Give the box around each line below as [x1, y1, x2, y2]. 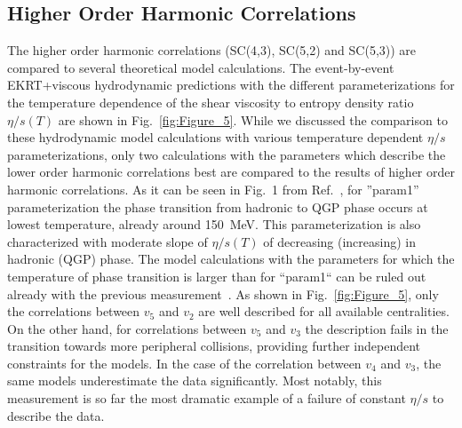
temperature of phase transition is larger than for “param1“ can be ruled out [7, 266, 426, 285]
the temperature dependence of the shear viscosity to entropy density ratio [7, 92, 414, 111]
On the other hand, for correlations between [7, 319, 247, 337]
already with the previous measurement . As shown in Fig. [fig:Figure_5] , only [7, 284, 439, 303]
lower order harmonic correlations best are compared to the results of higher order [7, 162, 455, 181]
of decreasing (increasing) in [263, 232, 417, 250]
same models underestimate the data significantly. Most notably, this [7, 371, 382, 390]
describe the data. [7, 406, 105, 424]
